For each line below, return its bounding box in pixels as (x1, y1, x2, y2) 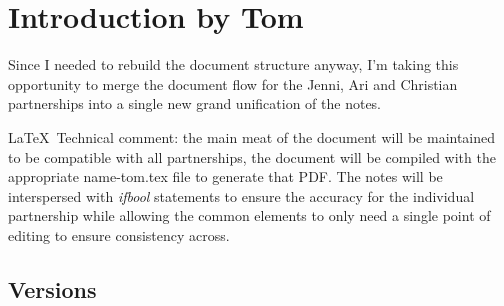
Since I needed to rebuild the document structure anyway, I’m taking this (8, 54, 459, 75)
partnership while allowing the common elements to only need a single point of (8, 205, 491, 226)
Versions (8, 273, 97, 304)
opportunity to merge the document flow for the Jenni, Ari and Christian (8, 73, 458, 94)
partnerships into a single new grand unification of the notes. (8, 93, 382, 114)
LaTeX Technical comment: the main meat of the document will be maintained (8, 126, 496, 147)
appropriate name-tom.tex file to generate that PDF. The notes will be (8, 166, 443, 187)
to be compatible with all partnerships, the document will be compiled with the (8, 146, 496, 167)
